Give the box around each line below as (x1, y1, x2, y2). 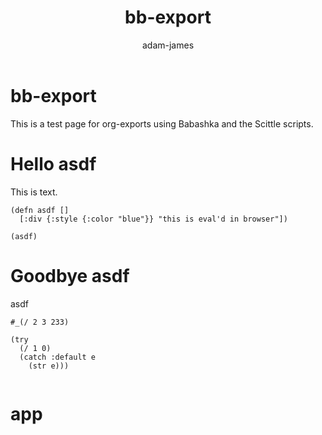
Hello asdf (10, 152, 97, 175)
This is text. (10, 186, 58, 198)
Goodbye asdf (10, 264, 130, 287)
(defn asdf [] (10, 205, 70, 215)
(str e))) (28, 361, 70, 371)
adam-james (141, 39, 195, 51)
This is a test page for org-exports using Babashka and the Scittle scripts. (10, 117, 314, 130)
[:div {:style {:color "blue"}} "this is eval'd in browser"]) (19, 214, 288, 224)
